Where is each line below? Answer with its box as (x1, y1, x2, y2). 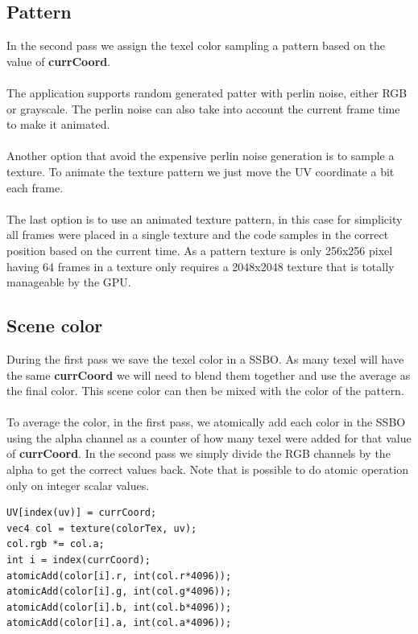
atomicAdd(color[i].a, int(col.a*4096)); (6, 617, 232, 629)
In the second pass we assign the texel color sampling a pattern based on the (6, 37, 385, 54)
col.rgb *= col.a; (6, 538, 105, 550)
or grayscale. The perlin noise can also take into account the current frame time (6, 100, 400, 117)
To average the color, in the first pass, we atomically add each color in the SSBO (6, 414, 406, 430)
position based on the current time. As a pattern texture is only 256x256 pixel (6, 241, 393, 258)
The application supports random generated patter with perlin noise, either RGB (6, 84, 408, 101)
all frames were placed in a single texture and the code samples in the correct (6, 226, 389, 243)
